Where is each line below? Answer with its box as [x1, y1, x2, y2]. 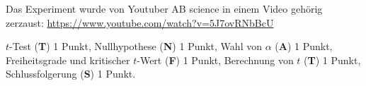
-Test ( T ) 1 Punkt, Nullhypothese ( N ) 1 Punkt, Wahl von [9, 39, 262, 54]
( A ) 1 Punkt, [275, 39, 333, 54]
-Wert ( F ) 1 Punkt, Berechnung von [137, 52, 294, 67]
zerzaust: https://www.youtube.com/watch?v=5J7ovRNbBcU [6, 15, 274, 30]
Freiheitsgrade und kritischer [6, 52, 130, 67]
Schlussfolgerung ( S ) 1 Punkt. [6, 66, 136, 81]
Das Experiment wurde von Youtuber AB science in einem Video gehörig [6, 1, 323, 16]
